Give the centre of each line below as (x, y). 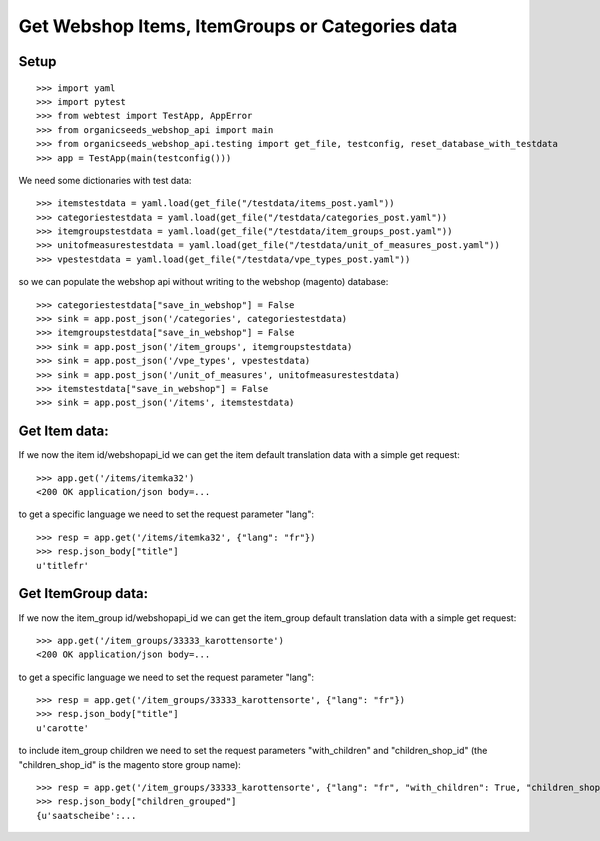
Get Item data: (63, 431)
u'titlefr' (63, 565)
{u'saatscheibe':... (86, 815)
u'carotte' (63, 728)
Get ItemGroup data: (83, 593)
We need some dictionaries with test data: (105, 180)
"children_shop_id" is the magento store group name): (130, 764)
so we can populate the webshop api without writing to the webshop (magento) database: (203, 282)
